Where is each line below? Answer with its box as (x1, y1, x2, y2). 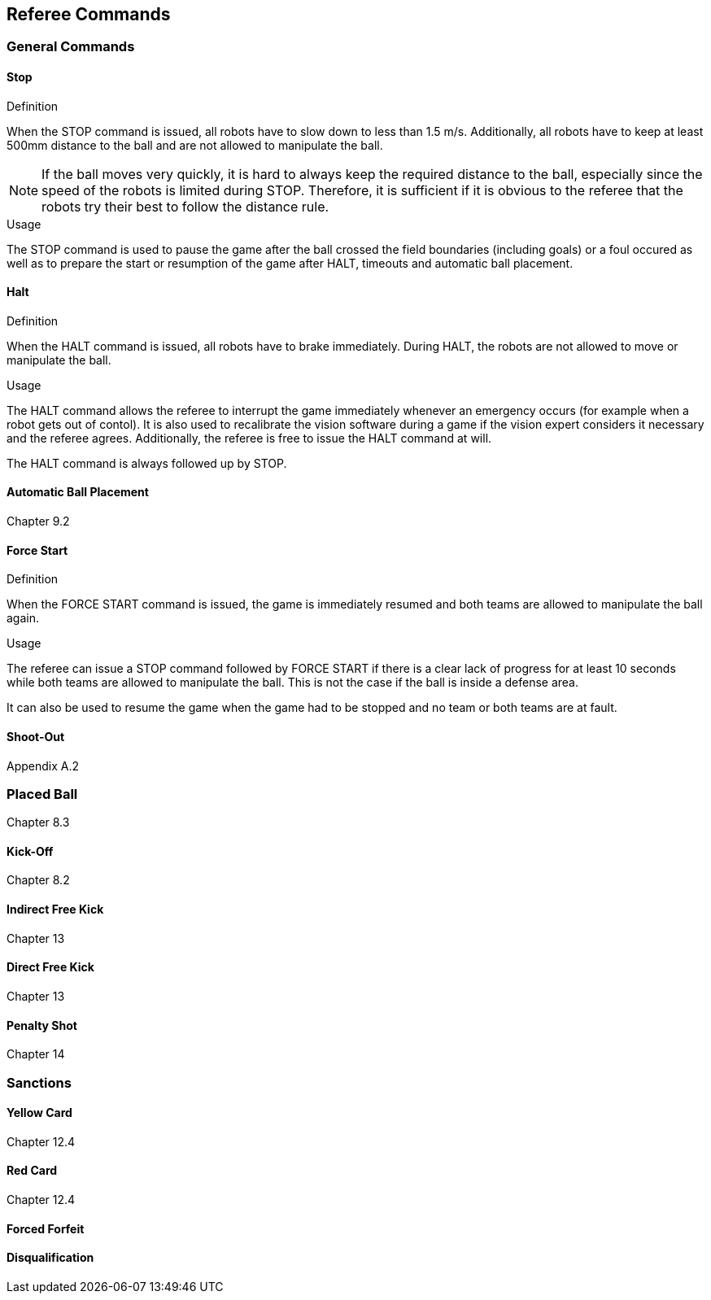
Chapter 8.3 (7, 815, 70, 830)
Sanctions (7, 1074, 72, 1091)
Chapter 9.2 (7, 514, 70, 529)
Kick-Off (7, 844, 54, 858)
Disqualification (7, 1250, 94, 1265)
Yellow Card (7, 1106, 72, 1120)
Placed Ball (7, 785, 78, 802)
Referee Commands (7, 4, 171, 24)
